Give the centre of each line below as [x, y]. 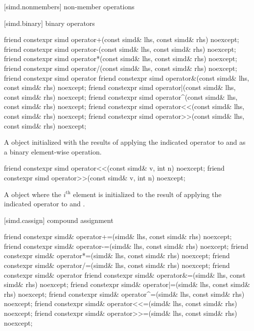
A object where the [33, 194]
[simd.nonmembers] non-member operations [69, 6]
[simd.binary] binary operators [49, 23]
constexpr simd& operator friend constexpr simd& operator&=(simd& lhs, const [125, 275]
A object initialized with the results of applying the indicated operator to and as [125, 142]
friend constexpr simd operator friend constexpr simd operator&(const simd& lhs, [127, 77]
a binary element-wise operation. [53, 151]
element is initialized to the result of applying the [147, 194]
